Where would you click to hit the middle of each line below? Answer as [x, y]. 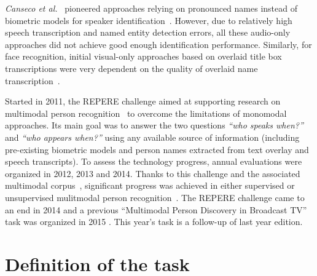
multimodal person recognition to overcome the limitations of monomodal [146, 113]
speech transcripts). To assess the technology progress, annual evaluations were [154, 161]
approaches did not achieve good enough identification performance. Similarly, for [158, 44]
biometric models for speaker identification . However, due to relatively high [149, 20]
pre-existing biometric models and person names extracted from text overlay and [157, 149]
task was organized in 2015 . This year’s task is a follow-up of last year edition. [154, 222]
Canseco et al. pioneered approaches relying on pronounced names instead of [151, 8]
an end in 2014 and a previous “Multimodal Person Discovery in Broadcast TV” [156, 209]
